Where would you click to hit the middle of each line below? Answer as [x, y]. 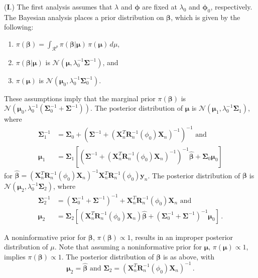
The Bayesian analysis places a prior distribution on [84, 17]
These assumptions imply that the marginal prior [80, 98]
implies [15, 256]
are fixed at [160, 7]
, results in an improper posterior [182, 237]
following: [19, 27]
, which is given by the [206, 17]
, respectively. [231, 7]
